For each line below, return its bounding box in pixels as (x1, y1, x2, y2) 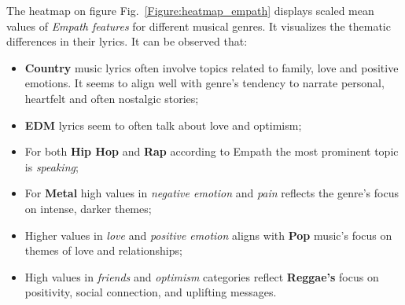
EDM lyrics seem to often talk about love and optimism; (24, 116, 302, 133)
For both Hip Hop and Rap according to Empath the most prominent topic (24, 143, 399, 160)
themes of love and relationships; (24, 242, 182, 259)
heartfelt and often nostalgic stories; (24, 90, 199, 106)
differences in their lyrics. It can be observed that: (6, 33, 248, 50)
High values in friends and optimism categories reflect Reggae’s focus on (24, 268, 379, 285)
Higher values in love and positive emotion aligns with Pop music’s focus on (24, 226, 392, 243)
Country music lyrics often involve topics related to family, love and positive (24, 59, 399, 75)
